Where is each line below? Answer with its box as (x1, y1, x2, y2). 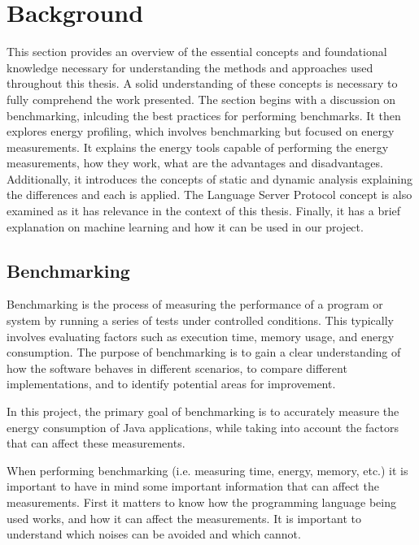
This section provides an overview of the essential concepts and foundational (7, 43, 387, 60)
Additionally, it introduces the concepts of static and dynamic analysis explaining (7, 170, 413, 187)
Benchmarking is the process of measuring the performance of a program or (7, 296, 383, 313)
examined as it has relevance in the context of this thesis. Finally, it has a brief (7, 202, 401, 219)
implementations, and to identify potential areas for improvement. (7, 375, 336, 392)
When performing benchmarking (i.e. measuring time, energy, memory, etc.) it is (7, 461, 408, 478)
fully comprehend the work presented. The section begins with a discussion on (7, 90, 396, 107)
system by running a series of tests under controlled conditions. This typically (7, 312, 394, 329)
